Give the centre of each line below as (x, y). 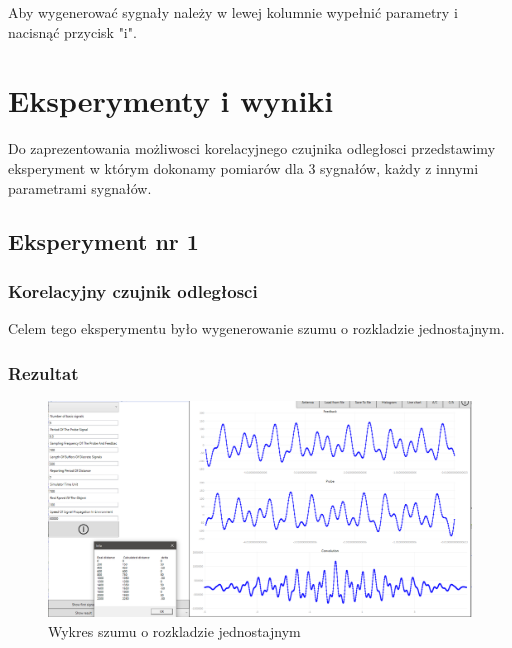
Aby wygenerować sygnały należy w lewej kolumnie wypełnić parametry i (233, 12)
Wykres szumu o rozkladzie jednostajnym (174, 631)
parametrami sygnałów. (80, 187)
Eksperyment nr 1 (103, 241)
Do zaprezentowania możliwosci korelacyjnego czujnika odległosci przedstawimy (252, 148)
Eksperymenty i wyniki (171, 100)
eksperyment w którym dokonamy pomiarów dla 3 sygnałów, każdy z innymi (243, 167)
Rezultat (43, 372)
